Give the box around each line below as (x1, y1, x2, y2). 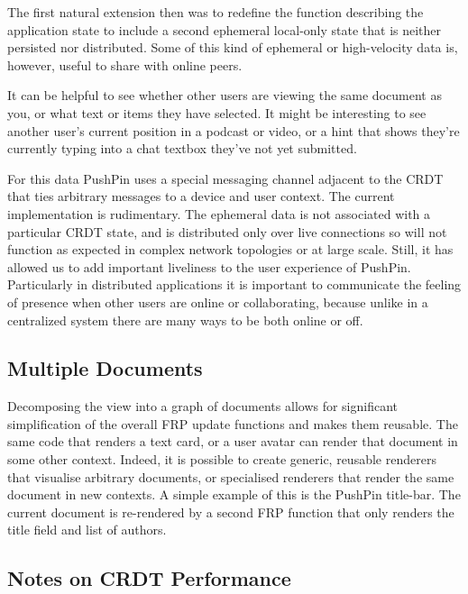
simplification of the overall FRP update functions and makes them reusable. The (7, 414, 458, 433)
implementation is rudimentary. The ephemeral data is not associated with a (7, 204, 431, 223)
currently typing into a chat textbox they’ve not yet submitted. (7, 139, 357, 158)
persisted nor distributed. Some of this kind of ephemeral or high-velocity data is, (7, 38, 458, 57)
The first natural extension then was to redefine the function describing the (7, 3, 424, 21)
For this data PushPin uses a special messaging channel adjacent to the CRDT (7, 169, 444, 187)
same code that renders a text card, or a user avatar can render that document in (7, 432, 458, 451)
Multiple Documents (7, 354, 203, 382)
